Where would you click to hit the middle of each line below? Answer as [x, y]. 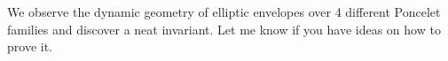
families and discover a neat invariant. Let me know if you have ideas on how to [224, 29]
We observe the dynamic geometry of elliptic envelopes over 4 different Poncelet [224, 11]
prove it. [30, 46]
